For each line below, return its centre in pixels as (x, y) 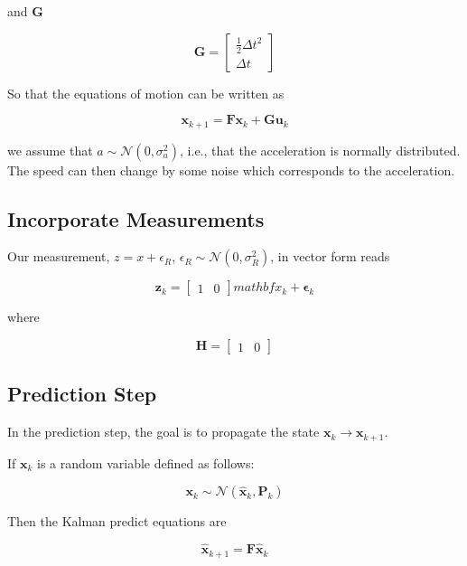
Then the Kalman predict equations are (117, 521)
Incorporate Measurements (136, 218)
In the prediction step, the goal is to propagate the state (163, 432)
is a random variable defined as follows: (146, 462)
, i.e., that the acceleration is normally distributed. (320, 150)
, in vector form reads (330, 256)
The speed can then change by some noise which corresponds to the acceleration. (231, 170)
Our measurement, (59, 256)
